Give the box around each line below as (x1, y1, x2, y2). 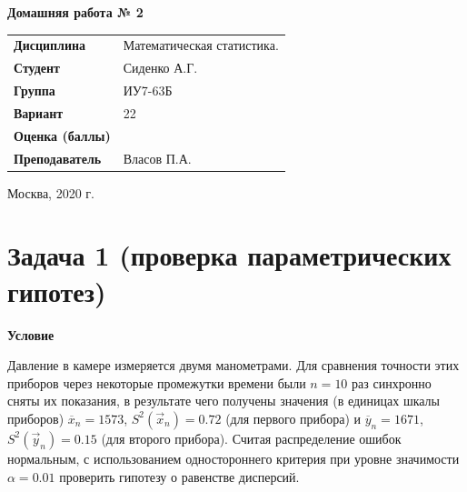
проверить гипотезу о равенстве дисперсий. (59, 467, 300, 486)
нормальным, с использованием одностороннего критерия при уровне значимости (7, 448, 460, 467)
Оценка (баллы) (14, 126, 111, 145)
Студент (14, 58, 60, 77)
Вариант (14, 103, 64, 122)
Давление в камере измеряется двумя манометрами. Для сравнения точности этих (7, 356, 460, 375)
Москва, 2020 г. (7, 183, 94, 202)
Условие (7, 325, 55, 344)
